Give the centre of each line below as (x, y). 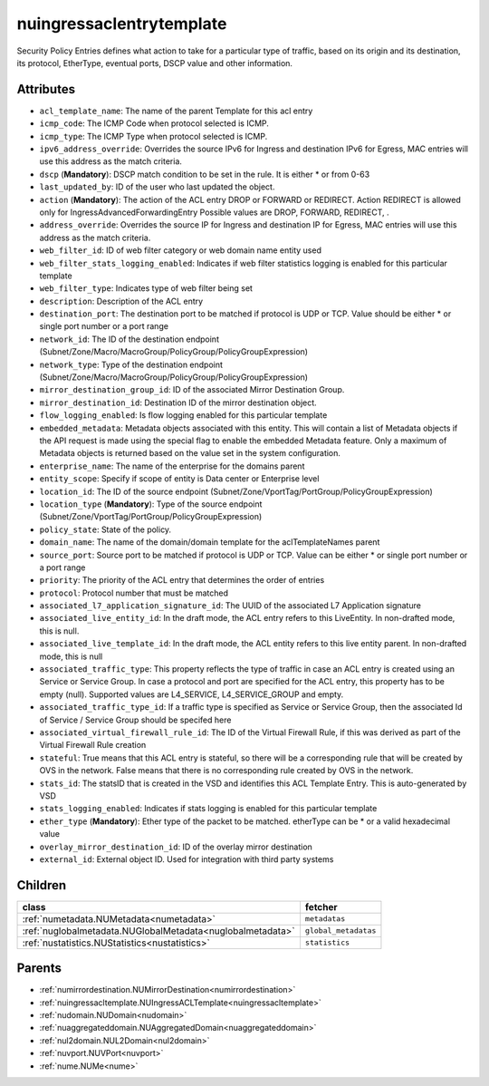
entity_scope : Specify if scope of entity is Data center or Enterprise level (179, 479)
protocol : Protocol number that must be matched (134, 593)
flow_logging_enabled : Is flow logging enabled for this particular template (183, 415)
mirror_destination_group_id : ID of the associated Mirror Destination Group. (192, 390)
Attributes (46, 89)
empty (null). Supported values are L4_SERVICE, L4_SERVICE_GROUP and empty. (192, 694)
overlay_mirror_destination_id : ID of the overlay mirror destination (176, 847)
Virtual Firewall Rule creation (93, 745)
